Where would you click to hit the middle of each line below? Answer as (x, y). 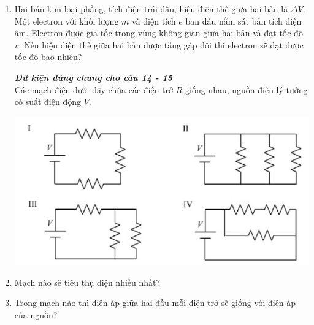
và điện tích (154, 21)
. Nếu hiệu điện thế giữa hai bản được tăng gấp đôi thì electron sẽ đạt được (161, 44)
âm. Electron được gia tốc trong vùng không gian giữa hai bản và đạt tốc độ (159, 33)
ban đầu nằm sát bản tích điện (243, 21)
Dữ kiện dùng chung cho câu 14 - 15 (94, 77)
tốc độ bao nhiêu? (48, 57)
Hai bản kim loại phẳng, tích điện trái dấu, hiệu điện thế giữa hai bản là (151, 9)
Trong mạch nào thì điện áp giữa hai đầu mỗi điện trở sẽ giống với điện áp (155, 303)
